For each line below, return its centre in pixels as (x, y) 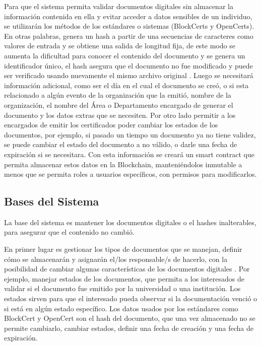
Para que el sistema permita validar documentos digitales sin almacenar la (119, 6)
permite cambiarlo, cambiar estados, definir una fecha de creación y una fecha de (129, 328)
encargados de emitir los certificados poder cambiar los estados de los (111, 125)
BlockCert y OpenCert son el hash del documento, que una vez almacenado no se (130, 318)
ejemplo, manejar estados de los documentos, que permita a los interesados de (124, 278)
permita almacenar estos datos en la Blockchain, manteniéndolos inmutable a (123, 164)
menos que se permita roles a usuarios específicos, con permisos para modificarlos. (130, 174)
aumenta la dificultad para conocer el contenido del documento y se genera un (125, 55)
